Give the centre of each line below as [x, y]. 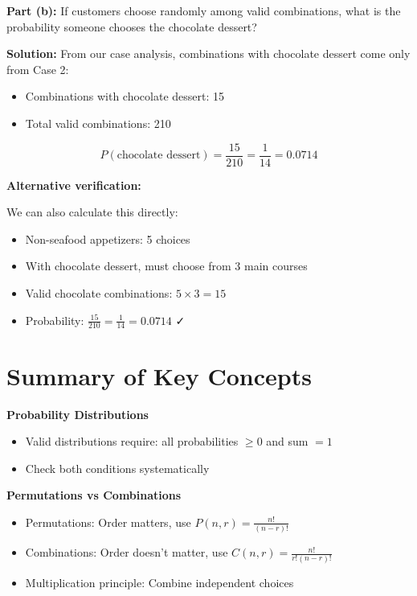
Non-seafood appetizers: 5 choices [108, 238]
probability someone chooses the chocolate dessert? [132, 26]
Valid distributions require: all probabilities [132, 441]
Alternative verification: [74, 185]
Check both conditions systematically [117, 468]
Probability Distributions [78, 414]
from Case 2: [38, 69]
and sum [287, 441]
